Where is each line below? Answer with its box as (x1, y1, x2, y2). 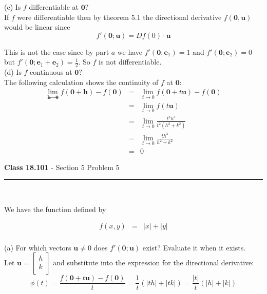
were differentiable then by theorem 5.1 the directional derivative (17, 11, 222, 22)
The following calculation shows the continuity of (4, 76, 159, 87)
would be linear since (4, 22, 70, 32)
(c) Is (4, 2, 21, 12)
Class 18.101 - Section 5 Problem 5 (4, 161, 120, 172)
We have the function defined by (4, 203, 106, 214)
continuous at (30, 67, 72, 77)
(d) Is (4, 67, 22, 77)
